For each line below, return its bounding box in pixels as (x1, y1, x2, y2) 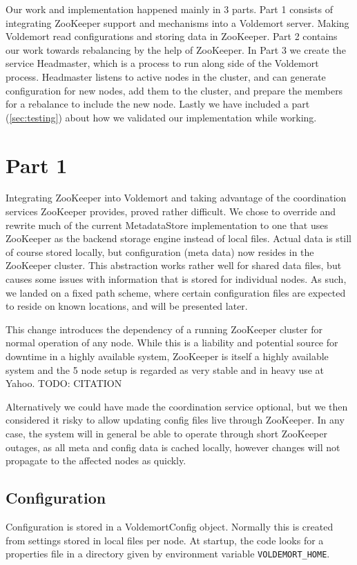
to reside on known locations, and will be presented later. (6, 299, 248, 313)
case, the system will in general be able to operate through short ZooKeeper (6, 426, 327, 440)
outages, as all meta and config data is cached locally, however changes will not (6, 439, 340, 454)
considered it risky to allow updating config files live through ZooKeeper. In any (6, 413, 345, 427)
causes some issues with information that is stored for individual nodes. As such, (6, 272, 347, 286)
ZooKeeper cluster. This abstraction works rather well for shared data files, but (6, 258, 342, 272)
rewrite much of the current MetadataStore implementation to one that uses (6, 217, 328, 232)
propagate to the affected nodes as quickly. (6, 453, 186, 468)
